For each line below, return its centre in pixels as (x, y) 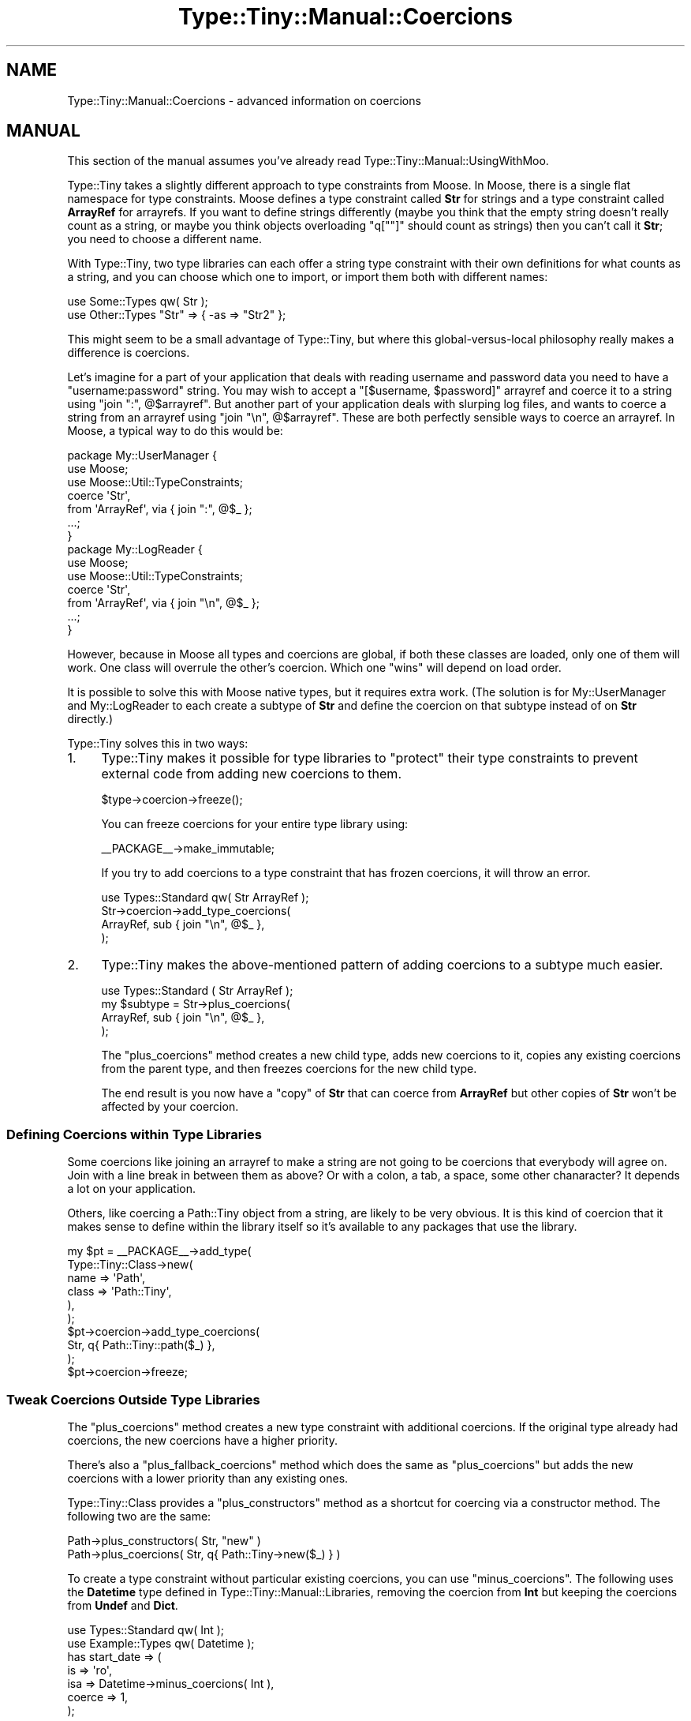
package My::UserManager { (142, 456)
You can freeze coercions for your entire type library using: (255, 824)
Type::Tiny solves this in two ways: (158, 744)
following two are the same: (139, 1516)
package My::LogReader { (135, 549)
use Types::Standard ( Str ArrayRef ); (197, 991)
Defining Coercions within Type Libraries (134, 1134)
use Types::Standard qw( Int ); (146, 1629)
